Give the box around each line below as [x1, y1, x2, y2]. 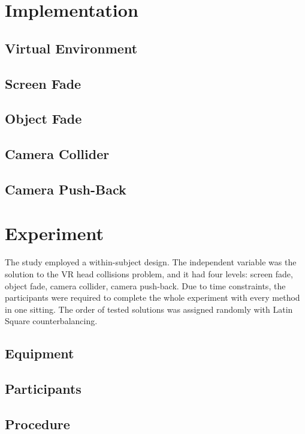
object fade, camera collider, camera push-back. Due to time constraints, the [5, 279, 286, 292]
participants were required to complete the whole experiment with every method [5, 291, 300, 304]
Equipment [5, 344, 74, 363]
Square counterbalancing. [5, 315, 98, 327]
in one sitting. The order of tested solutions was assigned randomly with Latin [5, 303, 293, 315]
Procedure [5, 414, 70, 433]
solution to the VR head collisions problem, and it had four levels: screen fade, [5, 268, 293, 280]
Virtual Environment [5, 38, 138, 57]
